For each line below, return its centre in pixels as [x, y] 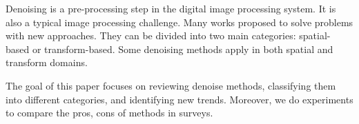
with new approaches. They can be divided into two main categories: [151, 35]
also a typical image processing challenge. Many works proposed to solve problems [179, 22]
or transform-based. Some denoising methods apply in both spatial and [183, 49]
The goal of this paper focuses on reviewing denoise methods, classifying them [171, 85]
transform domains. [47, 62]
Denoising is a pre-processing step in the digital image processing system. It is [171, 8]
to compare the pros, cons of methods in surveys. [109, 113]
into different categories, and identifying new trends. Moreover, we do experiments [179, 99]
